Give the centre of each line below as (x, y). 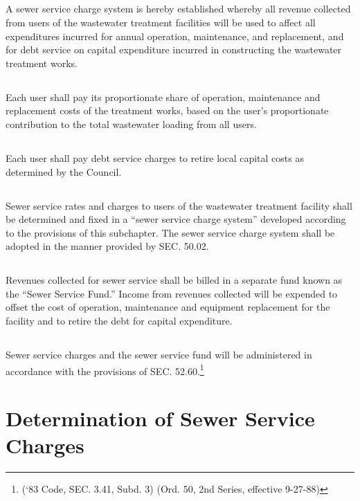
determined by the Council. (64, 171)
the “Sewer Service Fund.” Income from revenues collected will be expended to (172, 293)
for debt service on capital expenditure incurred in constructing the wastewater (174, 49)
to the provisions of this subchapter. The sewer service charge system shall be (170, 232)
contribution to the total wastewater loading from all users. (131, 124)
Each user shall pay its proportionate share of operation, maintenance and (163, 97)
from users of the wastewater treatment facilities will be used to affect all (161, 22)
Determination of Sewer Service (160, 418)
